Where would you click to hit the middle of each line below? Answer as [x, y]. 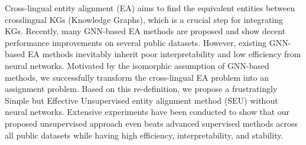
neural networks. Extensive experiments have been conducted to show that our [147, 112]
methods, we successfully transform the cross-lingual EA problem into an [137, 77]
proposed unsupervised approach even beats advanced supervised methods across [151, 123]
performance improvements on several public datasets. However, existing [136, 42]
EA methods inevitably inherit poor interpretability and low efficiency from [164, 54]
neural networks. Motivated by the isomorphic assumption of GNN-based [137, 65]
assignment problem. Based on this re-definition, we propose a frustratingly [141, 89]
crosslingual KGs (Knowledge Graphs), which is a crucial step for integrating [144, 19]
